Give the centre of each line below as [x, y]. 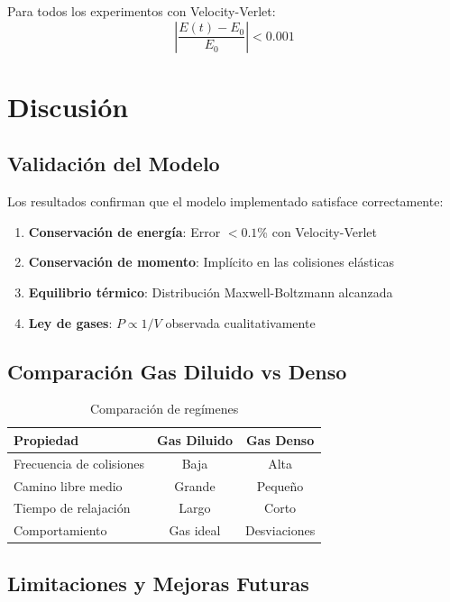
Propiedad [46, 439]
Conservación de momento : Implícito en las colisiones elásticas [211, 262]
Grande [195, 485]
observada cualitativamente [240, 322]
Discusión [68, 106]
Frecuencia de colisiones [79, 463]
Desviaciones [280, 530]
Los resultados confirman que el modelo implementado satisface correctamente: [225, 201]
